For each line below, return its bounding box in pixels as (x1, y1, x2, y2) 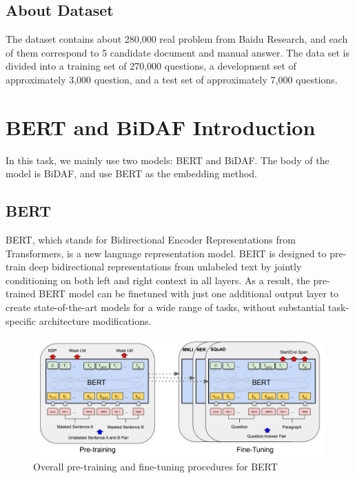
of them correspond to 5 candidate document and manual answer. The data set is (6, 45, 349, 59)
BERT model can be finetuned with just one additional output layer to (39, 286, 339, 301)
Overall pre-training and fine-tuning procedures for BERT (33, 459, 278, 474)
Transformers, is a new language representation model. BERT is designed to (6, 246, 327, 260)
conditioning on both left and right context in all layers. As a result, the (6, 272, 310, 287)
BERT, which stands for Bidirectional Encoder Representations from (6, 232, 296, 247)
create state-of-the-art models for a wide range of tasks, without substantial (6, 300, 325, 315)
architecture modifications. (39, 313, 152, 328)
